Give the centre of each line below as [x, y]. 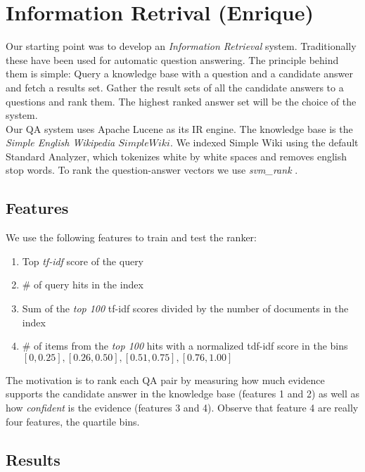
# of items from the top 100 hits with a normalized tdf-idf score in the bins [185, 346]
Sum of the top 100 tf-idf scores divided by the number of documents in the [185, 308]
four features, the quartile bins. [73, 421]
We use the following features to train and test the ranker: [131, 237]
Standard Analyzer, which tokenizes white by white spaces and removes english [177, 156]
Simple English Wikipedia [60, 142]
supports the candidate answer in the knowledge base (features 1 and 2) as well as [183, 394]
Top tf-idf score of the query [83, 261]
